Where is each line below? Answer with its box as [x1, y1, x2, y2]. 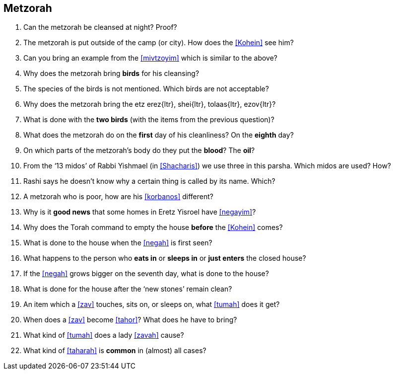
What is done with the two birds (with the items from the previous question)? [23, 115, 274, 124]
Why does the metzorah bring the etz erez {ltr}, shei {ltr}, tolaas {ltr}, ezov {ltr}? [23, 100, 276, 109]
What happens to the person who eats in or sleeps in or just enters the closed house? [23, 254, 306, 263]
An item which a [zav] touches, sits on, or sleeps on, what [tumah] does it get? [23, 300, 280, 309]
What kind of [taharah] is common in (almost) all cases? [23, 346, 206, 355]
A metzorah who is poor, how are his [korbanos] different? [23, 192, 213, 201]
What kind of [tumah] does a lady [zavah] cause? [23, 331, 184, 340]
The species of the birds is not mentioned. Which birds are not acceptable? [23, 84, 269, 93]
